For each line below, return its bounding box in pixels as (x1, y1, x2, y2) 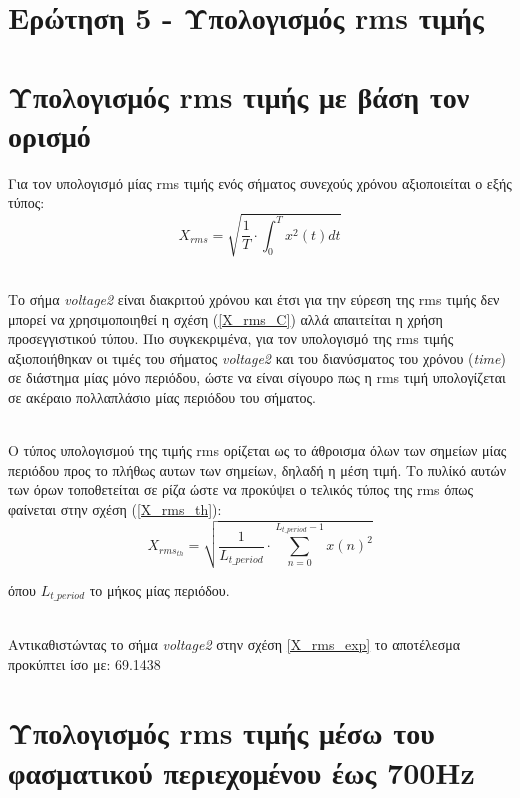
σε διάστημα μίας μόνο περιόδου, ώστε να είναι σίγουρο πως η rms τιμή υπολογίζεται (8, 367, 506, 388)
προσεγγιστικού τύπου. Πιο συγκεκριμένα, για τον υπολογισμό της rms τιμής (8, 328, 454, 349)
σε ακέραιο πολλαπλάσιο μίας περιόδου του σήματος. (8, 386, 316, 407)
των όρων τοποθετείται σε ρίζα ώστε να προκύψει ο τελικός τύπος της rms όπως (8, 479, 474, 500)
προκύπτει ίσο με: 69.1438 (8, 653, 161, 674)
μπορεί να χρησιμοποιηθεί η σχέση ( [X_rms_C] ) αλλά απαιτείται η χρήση (8, 308, 443, 329)
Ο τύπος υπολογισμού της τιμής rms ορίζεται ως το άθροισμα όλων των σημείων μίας (8, 440, 507, 461)
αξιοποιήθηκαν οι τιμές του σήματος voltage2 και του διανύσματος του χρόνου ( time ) (8, 347, 506, 368)
